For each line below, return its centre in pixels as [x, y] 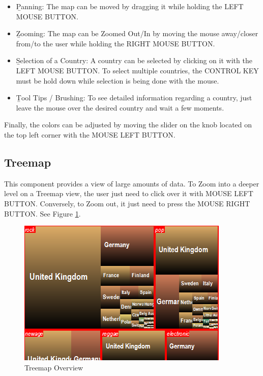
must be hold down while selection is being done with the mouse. [118, 80]
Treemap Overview [54, 367]
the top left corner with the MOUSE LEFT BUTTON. [90, 134]
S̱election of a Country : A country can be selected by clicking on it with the [134, 60]
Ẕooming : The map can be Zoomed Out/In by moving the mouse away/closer [137, 33]
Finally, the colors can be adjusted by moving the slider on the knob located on [128, 125]
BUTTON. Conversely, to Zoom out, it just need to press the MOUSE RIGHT [127, 203]
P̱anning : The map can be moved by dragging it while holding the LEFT [130, 6]
